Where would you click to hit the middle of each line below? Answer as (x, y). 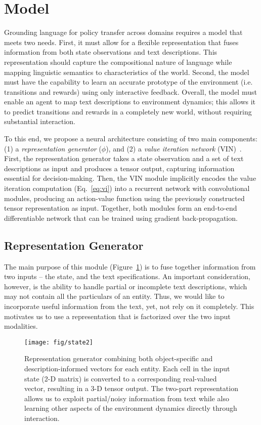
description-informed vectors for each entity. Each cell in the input (127, 369)
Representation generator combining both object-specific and (119, 358)
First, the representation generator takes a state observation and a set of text (124, 158)
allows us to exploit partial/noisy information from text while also (127, 398)
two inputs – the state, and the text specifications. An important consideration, (127, 276)
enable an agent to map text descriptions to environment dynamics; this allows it (130, 102)
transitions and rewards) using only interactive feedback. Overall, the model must (130, 91)
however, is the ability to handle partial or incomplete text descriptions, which (126, 286)
